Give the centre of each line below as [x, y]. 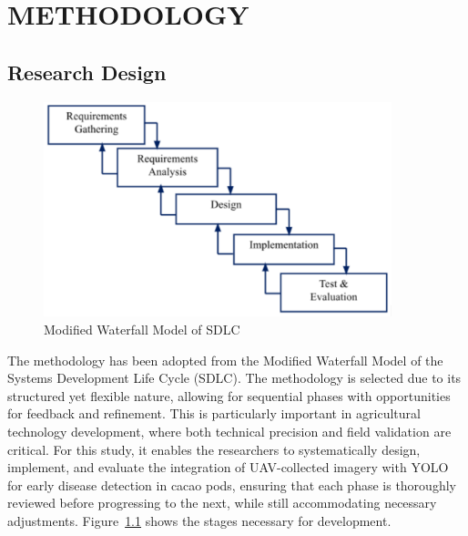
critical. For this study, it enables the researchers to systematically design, [214, 449]
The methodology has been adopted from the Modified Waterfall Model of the [225, 360]
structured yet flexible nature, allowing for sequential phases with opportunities [229, 395]
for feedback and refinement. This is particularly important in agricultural [214, 413]
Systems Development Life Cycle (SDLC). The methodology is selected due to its [234, 378]
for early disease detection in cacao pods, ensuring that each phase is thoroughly [232, 484]
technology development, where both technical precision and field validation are [229, 432]
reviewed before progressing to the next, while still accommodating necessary [222, 503]
